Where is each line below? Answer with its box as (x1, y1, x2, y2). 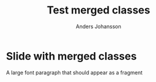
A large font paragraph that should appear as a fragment (6, 69, 143, 76)
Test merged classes (46, 4, 151, 17)
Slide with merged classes (6, 49, 137, 63)
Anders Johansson (76, 23, 121, 30)
